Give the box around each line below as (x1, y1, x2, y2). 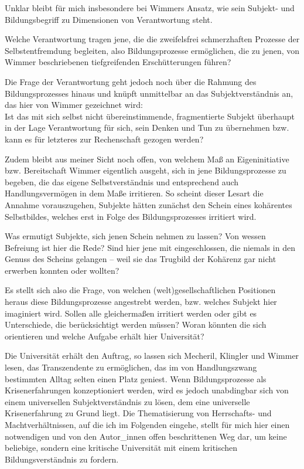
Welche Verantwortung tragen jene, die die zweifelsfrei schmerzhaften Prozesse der (5, 33, 300, 45)
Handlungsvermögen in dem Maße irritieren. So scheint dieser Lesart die (5, 187, 264, 199)
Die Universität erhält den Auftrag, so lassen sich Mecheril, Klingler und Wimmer (5, 349, 299, 362)
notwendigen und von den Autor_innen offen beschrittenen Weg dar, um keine (5, 430, 287, 442)
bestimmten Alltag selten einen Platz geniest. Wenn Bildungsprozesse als (5, 372, 267, 385)
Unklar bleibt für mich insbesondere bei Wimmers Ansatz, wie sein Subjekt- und (5, 2, 295, 13)
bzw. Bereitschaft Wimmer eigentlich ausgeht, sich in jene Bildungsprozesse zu (5, 164, 286, 176)
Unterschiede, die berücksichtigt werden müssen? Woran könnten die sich (5, 318, 267, 331)
